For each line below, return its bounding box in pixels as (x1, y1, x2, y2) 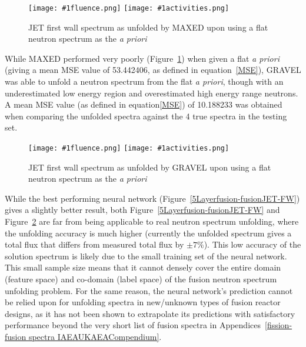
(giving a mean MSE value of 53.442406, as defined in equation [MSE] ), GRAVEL (5, 64, 301, 76)
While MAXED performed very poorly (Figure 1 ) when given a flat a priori (5, 52, 280, 64)
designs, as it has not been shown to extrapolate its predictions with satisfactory (5, 307, 295, 319)
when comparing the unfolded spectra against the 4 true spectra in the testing (5, 109, 287, 122)
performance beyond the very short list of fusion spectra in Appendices (5, 319, 261, 331)
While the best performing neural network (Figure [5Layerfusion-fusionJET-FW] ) (5, 192, 300, 204)
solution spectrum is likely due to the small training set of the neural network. (5, 249, 287, 262)
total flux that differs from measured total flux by (5, 238, 184, 251)
